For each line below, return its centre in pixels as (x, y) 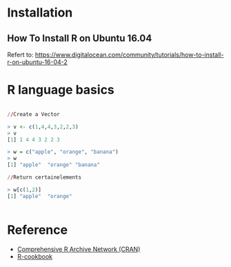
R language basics (61, 90)
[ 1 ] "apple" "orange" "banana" (53, 165)
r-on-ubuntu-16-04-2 (37, 62)
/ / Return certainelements (44, 177)
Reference (37, 230)
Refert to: (20, 55)
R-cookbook (35, 256)
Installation (40, 13)
